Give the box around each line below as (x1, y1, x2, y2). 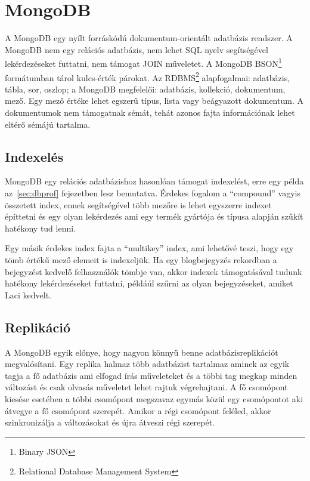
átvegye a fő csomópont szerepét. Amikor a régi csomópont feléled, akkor (5, 404, 271, 417)
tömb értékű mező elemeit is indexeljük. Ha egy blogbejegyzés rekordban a (5, 253, 277, 266)
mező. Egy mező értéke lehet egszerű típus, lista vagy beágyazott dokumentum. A (5, 94, 303, 107)
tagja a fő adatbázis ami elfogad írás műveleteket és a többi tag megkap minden (5, 369, 297, 381)
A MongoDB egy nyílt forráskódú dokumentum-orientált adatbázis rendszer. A (5, 32, 293, 44)
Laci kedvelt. (5, 288, 51, 301)
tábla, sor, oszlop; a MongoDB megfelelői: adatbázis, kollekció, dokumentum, (5, 82, 286, 95)
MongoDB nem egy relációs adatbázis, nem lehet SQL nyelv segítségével (5, 43, 268, 55)
